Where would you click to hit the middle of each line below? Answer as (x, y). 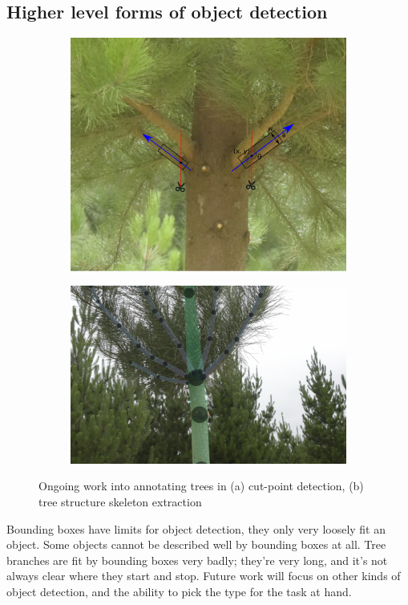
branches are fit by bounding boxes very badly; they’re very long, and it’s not (197, 560)
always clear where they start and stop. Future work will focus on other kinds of (204, 576)
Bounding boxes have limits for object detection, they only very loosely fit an (196, 528)
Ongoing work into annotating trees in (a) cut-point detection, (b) (201, 486)
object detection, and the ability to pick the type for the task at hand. (179, 591)
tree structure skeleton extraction (120, 501)
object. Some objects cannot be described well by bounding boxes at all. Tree (196, 544)
